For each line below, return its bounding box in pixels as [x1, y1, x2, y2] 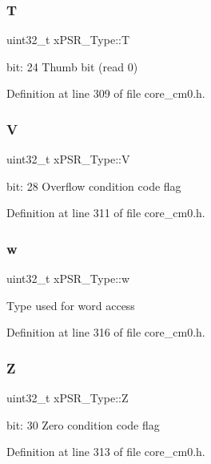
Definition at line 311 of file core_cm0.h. [6, 204, 205, 221]
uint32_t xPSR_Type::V [6, 151, 130, 167]
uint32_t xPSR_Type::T [6, 31, 130, 48]
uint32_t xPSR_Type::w [6, 270, 130, 287]
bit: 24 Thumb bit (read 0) [6, 58, 138, 75]
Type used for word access [6, 297, 135, 313]
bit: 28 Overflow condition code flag [6, 177, 181, 194]
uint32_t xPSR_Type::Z [6, 389, 129, 406]
